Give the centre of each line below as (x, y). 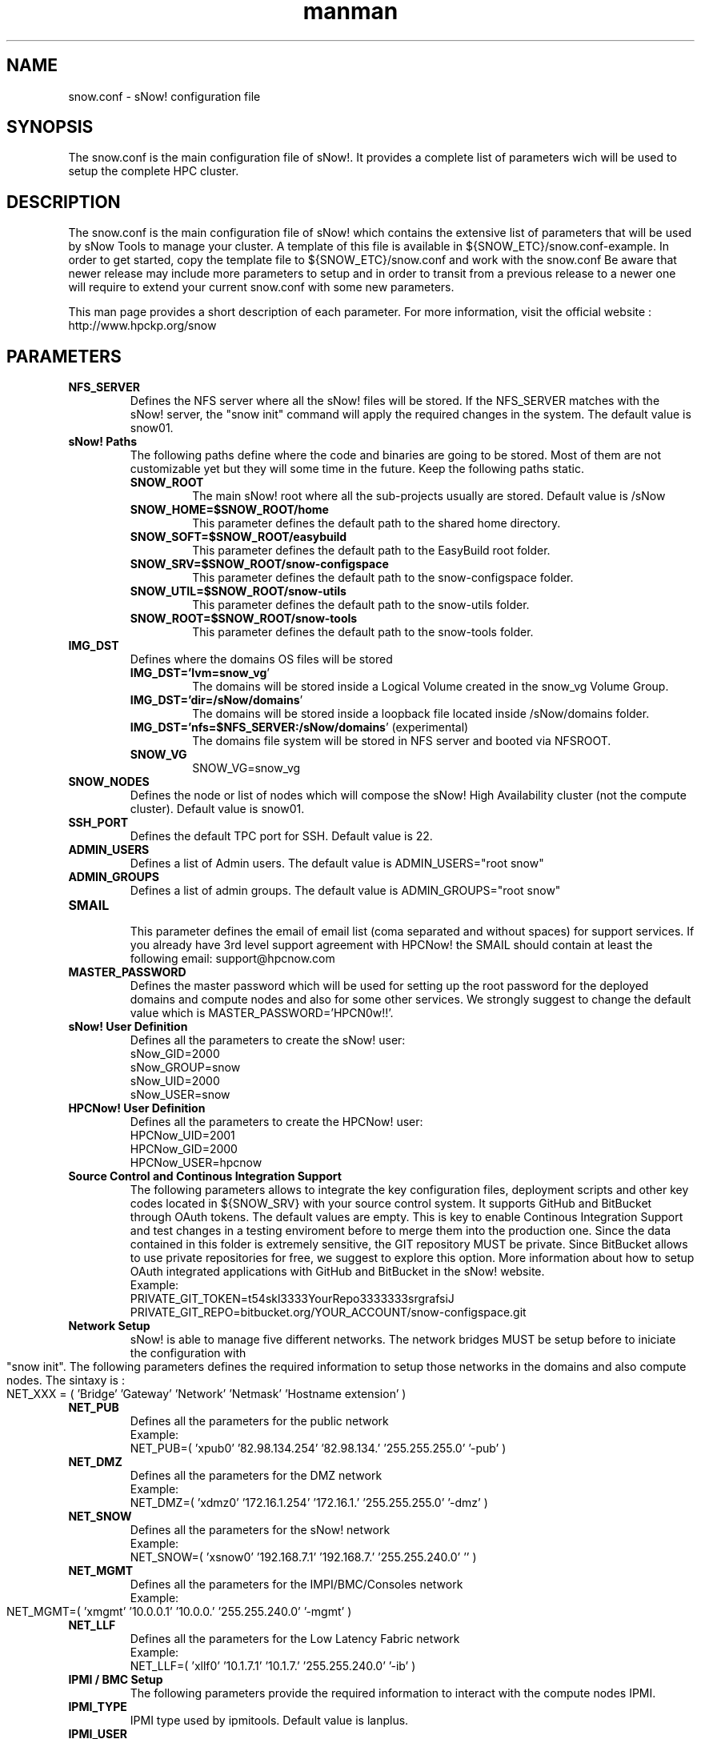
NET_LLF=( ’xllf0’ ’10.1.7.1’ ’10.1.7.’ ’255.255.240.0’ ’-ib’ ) (273, 1666)
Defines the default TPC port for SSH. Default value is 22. (281, 836)
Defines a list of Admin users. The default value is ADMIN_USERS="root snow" (337, 863)
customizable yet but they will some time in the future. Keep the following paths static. (357, 469)
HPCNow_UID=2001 (182, 1136)
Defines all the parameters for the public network (259, 1421)
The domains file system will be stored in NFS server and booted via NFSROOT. (402, 741)
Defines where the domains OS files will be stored (261, 659)
